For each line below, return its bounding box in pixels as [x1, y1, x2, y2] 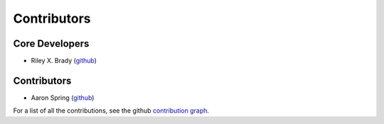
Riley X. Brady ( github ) [31, 57, 97, 65]
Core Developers [13, 38, 90, 50]
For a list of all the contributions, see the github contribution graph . [13, 106, 210, 115]
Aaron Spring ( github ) [31, 93, 95, 102]
